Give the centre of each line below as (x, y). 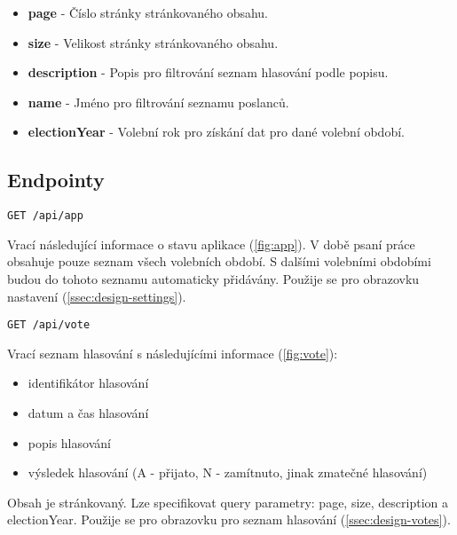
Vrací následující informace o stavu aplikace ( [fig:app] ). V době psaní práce (211, 244)
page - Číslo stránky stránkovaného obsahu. (148, 12)
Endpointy (56, 180)
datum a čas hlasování (88, 413)
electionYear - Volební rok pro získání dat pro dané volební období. (216, 132)
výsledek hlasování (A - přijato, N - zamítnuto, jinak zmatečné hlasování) (228, 472)
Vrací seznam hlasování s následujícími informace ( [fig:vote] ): (173, 353)
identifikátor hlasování (88, 383)
